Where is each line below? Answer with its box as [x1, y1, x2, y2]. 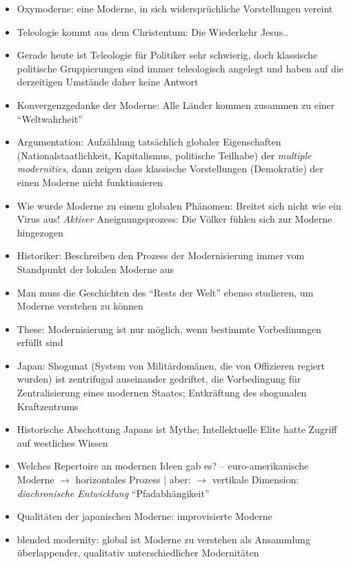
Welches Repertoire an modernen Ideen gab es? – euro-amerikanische [17, 459, 309, 473]
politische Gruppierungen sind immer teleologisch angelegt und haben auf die [17, 61, 343, 75]
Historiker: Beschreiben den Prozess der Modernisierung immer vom [17, 248, 305, 263]
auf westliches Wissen [17, 435, 108, 450]
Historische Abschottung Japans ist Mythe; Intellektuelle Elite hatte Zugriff [17, 422, 337, 436]
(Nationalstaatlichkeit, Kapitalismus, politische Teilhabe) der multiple [17, 148, 312, 162]
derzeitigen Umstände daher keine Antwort [17, 74, 199, 89]
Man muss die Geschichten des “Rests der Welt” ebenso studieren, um [17, 285, 314, 299]
